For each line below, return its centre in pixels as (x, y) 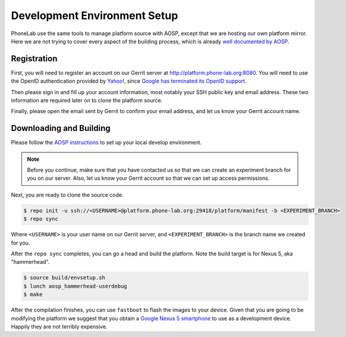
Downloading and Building (61, 128)
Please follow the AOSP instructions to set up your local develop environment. (106, 142)
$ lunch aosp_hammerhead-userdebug (75, 286)
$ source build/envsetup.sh (64, 278)
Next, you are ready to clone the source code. (67, 195)
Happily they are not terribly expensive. (59, 326)
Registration (34, 59)
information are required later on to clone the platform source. (87, 101)
